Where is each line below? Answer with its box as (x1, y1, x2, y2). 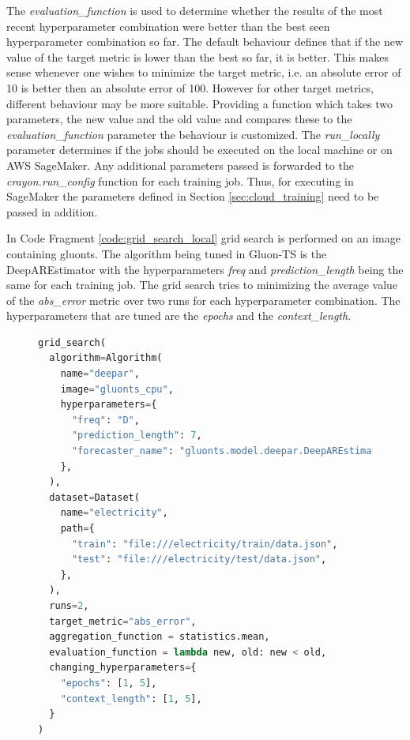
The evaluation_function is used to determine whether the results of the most (6, 2, 383, 18)
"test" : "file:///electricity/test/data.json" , (71, 554, 327, 565)
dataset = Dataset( (49, 491, 140, 503)
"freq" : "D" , (71, 414, 140, 426)
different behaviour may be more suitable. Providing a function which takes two (6, 95, 393, 111)
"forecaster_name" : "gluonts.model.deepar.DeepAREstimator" (71, 445, 395, 457)
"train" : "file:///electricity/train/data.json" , (71, 538, 338, 550)
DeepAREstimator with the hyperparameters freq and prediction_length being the (6, 261, 404, 277)
